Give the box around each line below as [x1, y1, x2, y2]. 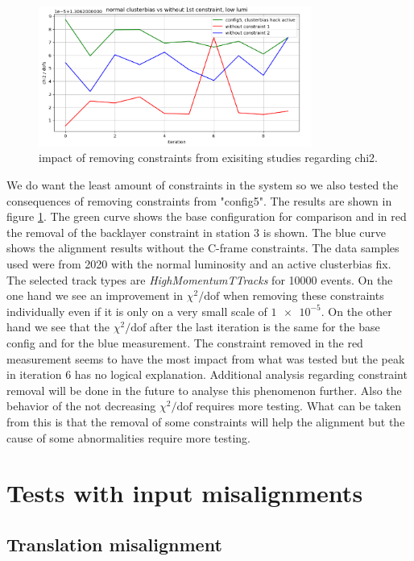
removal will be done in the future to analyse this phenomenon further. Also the [6, 381, 402, 398]
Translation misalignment [6, 531, 222, 556]
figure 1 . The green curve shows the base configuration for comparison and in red [6, 208, 407, 225]
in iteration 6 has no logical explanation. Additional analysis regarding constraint [6, 366, 408, 383]
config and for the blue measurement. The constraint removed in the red [6, 334, 363, 351]
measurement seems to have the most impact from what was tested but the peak [6, 350, 405, 367]
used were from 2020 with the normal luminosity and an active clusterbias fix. [6, 256, 391, 272]
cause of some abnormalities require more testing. [6, 429, 250, 446]
